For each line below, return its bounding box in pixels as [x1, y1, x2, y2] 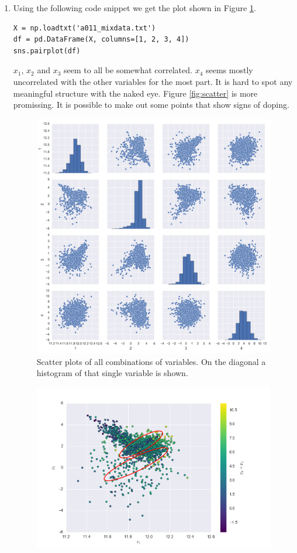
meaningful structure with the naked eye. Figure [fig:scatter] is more [13, 87, 258, 99]
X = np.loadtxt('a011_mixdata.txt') [13, 23, 156, 32]
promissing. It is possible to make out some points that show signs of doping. [13, 98, 289, 111]
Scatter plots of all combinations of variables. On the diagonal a [36, 355, 266, 367]
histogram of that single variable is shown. [36, 367, 188, 379]
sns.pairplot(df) [13, 46, 81, 55]
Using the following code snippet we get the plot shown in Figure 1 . [13, 2, 256, 13]
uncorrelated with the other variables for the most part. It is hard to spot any [13, 75, 293, 87]
